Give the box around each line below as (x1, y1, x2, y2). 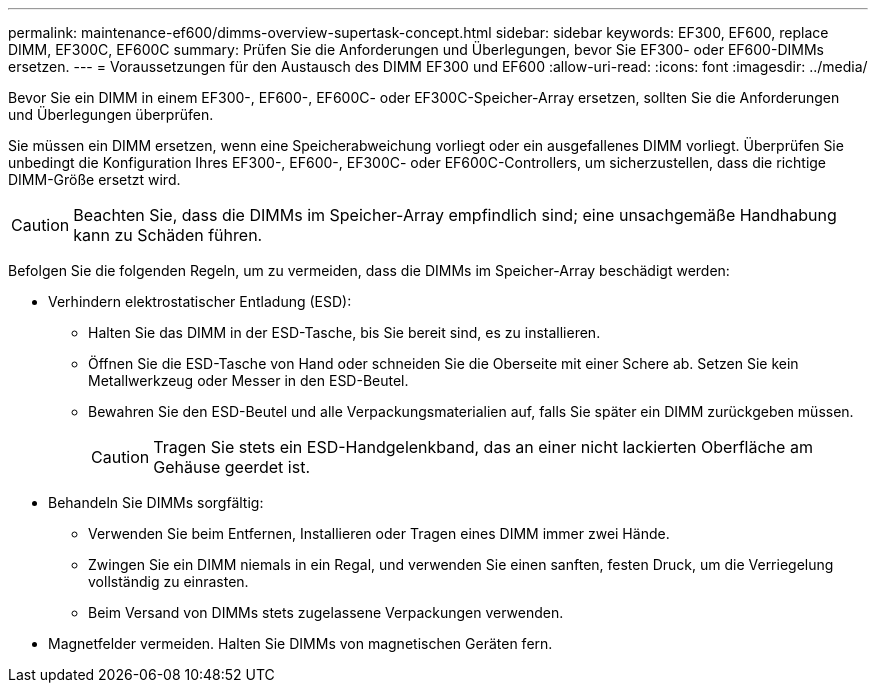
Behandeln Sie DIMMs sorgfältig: (48, 494, 264, 511)
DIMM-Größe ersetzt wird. (8, 171, 181, 188)
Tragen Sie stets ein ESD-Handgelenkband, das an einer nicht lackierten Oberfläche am (153, 437, 813, 457)
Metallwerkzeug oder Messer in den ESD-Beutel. (88, 372, 409, 389)
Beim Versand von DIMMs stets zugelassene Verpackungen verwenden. (88, 604, 564, 621)
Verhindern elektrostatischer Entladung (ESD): (48, 293, 352, 310)
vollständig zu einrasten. (88, 573, 249, 590)
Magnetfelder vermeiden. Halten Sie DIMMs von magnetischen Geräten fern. (48, 635, 553, 652)
